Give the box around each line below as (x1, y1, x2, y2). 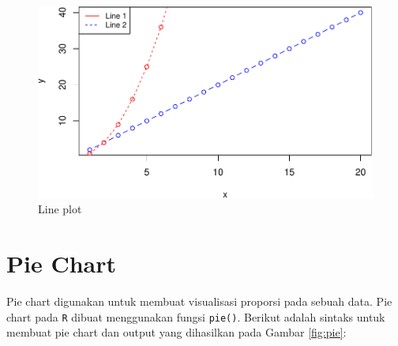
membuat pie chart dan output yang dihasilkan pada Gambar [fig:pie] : (6, 324, 347, 340)
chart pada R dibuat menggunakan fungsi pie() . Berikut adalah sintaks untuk (6, 308, 385, 325)
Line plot (38, 201, 82, 217)
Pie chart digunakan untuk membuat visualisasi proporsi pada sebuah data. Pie (6, 293, 392, 310)
